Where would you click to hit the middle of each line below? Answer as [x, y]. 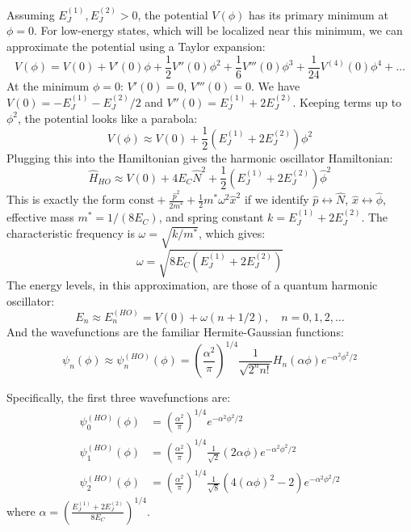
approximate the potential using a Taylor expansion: [136, 46]
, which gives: [232, 232]
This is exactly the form [66, 199]
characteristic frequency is [71, 232]
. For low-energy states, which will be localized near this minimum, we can [218, 30]
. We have [276, 85]
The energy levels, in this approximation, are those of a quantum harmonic [192, 285]
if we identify [277, 199]
